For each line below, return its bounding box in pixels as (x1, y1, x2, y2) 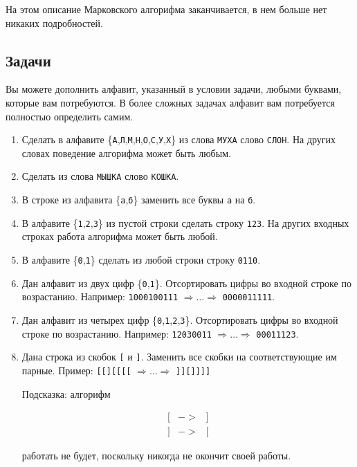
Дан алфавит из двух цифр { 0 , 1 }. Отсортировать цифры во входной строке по (21, 275, 351, 290)
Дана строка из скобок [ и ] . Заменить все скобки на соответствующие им (21, 349, 337, 364)
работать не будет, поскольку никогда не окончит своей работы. (21, 448, 291, 463)
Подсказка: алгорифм (21, 386, 111, 401)
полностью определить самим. (6, 109, 134, 123)
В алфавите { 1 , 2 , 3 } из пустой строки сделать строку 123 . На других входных (21, 215, 349, 230)
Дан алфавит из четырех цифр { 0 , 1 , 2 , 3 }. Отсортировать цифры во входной (21, 312, 338, 327)
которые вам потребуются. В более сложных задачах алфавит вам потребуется (6, 95, 336, 109)
